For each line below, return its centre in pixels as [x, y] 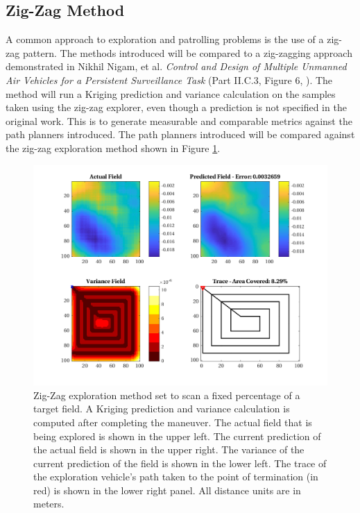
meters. [49, 504]
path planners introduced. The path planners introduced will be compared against [180, 134]
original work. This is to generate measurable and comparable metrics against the [179, 120]
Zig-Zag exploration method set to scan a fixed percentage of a [167, 395]
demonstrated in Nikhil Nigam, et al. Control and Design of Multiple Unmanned [176, 66]
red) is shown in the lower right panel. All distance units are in [167, 490]
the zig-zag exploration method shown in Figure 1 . [113, 148]
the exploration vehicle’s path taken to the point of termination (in [176, 477]
